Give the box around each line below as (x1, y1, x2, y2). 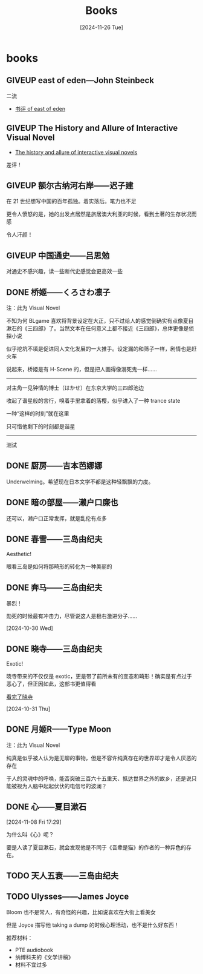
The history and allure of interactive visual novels (14, 148, 138, 156)
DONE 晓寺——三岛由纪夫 (6, 643, 103, 654)
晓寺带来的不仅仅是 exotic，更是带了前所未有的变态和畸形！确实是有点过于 (6, 673, 192, 680)
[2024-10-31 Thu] (6, 705, 51, 712)
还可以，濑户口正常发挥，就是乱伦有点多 (6, 514, 107, 522)
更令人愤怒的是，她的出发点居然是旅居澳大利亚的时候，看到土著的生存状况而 (6, 210, 197, 218)
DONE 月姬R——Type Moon (6, 724, 112, 735)
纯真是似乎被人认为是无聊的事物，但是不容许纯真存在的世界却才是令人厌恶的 (6, 754, 197, 761)
